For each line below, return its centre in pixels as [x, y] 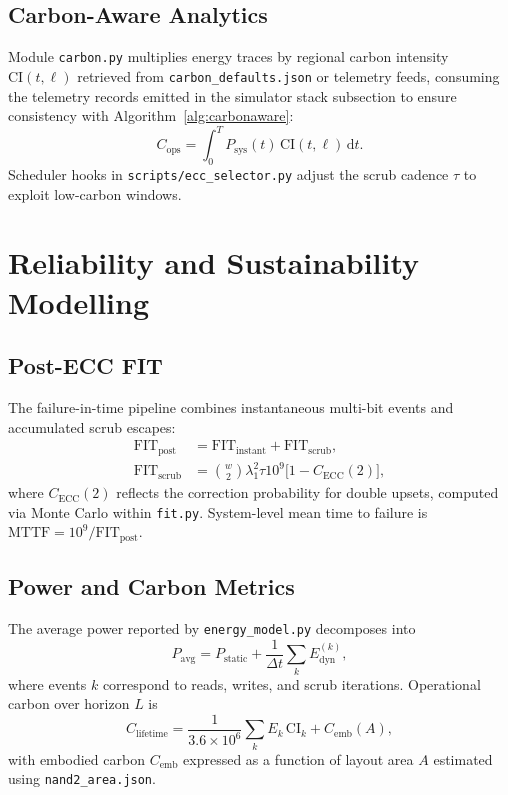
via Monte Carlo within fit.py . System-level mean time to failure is [218, 511]
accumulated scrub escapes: [92, 426]
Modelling [79, 301]
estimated [463, 758]
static [235, 658]
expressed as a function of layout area [298, 758]
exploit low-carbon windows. [95, 193]
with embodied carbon [76, 758]
